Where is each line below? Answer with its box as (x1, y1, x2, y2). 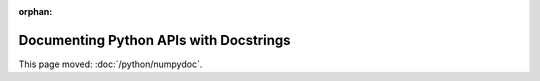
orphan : (18, 6, 53, 17)
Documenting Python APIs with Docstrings (18, 31, 291, 49)
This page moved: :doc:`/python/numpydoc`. (18, 58, 203, 70)
